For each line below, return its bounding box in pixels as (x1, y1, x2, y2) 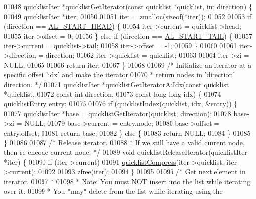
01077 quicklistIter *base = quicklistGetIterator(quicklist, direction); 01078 (4, 108, 231, 118)
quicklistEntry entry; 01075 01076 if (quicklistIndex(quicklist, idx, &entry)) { (4, 98, 238, 108)
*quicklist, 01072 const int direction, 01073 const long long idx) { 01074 (4, 89, 221, 99)
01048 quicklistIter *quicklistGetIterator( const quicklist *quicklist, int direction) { (4, 1, 252, 11)
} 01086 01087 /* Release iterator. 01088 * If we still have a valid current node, (4, 137, 245, 148)
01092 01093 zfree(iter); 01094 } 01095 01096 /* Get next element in (38, 166, 246, 177)
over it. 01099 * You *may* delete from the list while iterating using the (4, 186, 223, 196)
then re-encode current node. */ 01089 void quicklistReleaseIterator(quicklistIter (4, 147, 247, 157)
